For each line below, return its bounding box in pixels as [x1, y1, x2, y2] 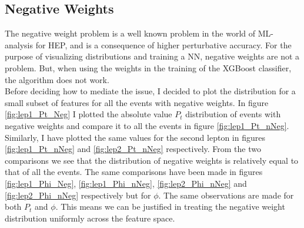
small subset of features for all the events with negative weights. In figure [5, 96, 269, 108]
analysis [5, 38, 33, 51]
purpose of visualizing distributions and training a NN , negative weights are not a [5, 50, 300, 62]
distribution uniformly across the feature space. [5, 212, 175, 224]
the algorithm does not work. [5, 73, 109, 85]
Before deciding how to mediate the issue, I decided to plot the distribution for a [5, 85, 296, 97]
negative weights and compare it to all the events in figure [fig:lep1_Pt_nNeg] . [5, 119, 289, 131]
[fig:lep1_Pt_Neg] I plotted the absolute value [5, 108, 172, 120]
